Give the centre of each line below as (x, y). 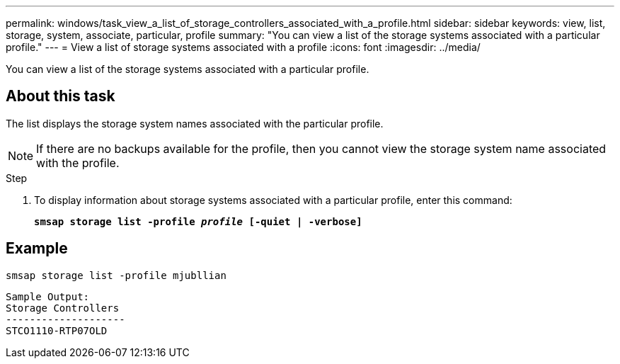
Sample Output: (48, 296)
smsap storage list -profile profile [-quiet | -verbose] (198, 221)
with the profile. (78, 163)
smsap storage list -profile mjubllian (116, 275)
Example (37, 249)
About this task (61, 96)
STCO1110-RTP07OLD (57, 330)
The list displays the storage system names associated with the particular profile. (195, 123)
